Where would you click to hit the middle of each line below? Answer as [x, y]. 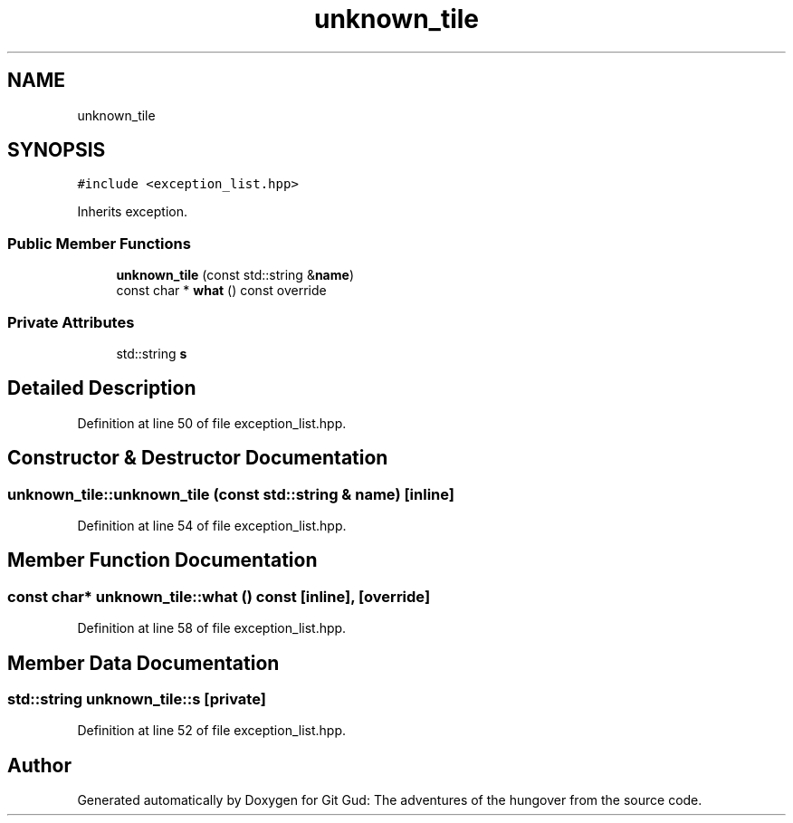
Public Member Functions [99, 243]
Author [39, 765]
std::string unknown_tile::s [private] [137, 699]
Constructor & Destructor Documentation [198, 458]
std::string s [152, 353]
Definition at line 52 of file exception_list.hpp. [211, 731]
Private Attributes [71, 322]
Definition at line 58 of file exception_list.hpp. [212, 628]
